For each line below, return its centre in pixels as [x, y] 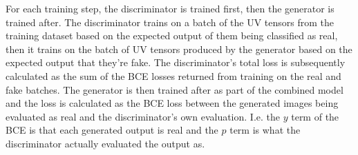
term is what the [265, 130]
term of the [315, 116]
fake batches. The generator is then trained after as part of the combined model [175, 89]
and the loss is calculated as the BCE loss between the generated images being [172, 103]
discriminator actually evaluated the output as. [105, 143]
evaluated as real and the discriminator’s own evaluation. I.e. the [143, 116]
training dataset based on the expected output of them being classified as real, [172, 35]
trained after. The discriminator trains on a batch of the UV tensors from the [170, 22]
